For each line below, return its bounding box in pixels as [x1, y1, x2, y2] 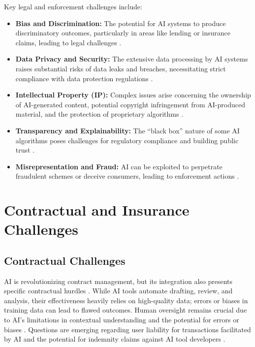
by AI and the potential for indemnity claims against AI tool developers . [4, 334, 225, 344]
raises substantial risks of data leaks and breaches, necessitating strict [15, 63, 226, 73]
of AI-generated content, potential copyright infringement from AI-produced [15, 99, 245, 109]
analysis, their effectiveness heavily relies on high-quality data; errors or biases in [4, 295, 248, 305]
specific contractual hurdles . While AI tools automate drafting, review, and [4, 285, 233, 296]
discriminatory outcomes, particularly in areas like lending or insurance [15, 28, 230, 38]
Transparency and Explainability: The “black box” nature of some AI [15, 125, 240, 135]
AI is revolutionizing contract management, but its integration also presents [4, 276, 233, 286]
